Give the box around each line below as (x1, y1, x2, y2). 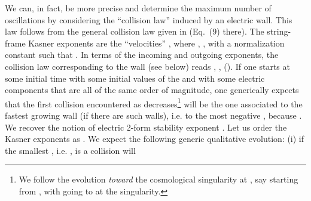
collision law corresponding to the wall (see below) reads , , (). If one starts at (5, 60, 290, 72)
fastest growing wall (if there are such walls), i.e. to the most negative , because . (5, 109, 302, 121)
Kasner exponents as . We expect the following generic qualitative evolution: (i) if (5, 132, 304, 145)
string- (267, 25, 291, 38)
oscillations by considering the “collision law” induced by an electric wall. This (5, 13, 292, 26)
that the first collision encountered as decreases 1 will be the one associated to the (5, 95, 303, 110)
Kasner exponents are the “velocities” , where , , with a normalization (28, 36, 285, 49)
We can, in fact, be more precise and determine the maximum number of (5, 2, 272, 14)
